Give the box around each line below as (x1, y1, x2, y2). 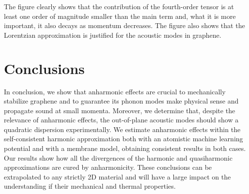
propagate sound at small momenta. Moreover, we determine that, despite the (4, 105, 235, 115)
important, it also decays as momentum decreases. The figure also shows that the (4, 20, 245, 30)
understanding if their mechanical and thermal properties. (4, 181, 176, 191)
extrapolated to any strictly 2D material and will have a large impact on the (4, 171, 231, 181)
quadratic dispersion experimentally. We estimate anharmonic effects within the (4, 124, 241, 134)
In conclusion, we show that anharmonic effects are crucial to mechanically (4, 86, 226, 96)
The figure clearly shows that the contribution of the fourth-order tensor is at (4, 1, 234, 11)
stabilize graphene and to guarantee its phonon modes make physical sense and (4, 96, 239, 106)
